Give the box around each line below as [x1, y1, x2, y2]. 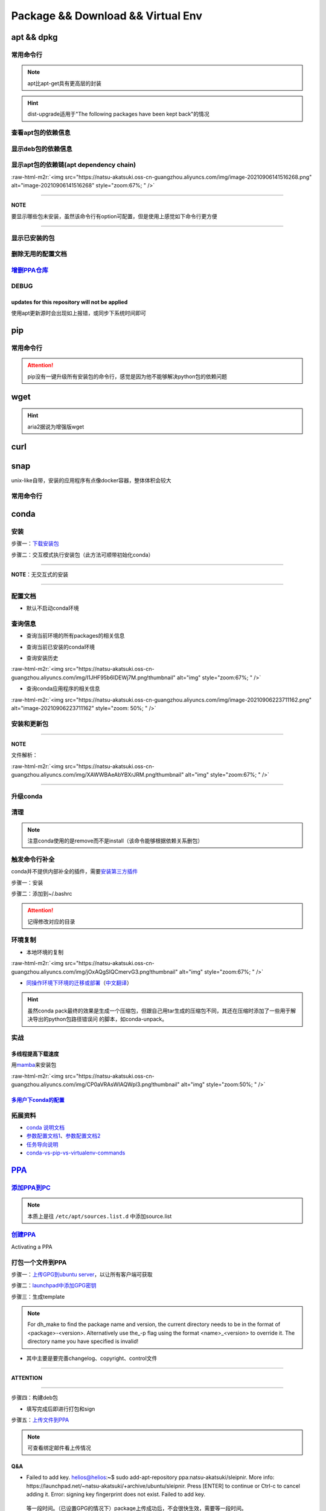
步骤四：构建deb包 [11, 1394, 59, 1402]
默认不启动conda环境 [26, 604, 80, 612]
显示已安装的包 [11, 233, 55, 242]
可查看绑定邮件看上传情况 [27, 1444, 91, 1451]
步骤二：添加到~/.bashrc [11, 890, 72, 897]
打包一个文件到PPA [11, 1258, 67, 1266]
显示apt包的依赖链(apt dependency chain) [11, 161, 136, 169]
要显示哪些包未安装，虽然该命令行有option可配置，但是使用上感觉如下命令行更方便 [11, 212, 217, 220]
